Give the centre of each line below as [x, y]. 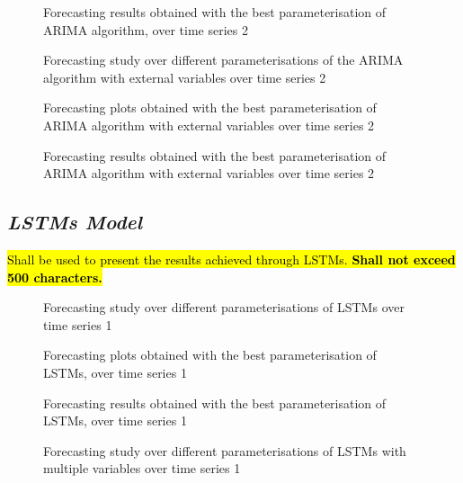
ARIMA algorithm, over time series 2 [146, 29]
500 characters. [55, 277]
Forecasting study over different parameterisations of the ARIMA [223, 60]
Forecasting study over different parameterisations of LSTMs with [225, 450]
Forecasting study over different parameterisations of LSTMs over [224, 307]
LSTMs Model [75, 222]
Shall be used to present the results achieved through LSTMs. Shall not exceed [231, 259]
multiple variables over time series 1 [142, 468]
